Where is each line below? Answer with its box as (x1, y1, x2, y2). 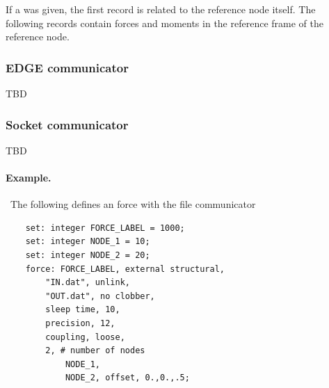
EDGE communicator (6, 58, 129, 76)
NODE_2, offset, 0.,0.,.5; (65, 373, 190, 383)
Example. (6, 170, 51, 184)
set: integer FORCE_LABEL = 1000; (25, 223, 185, 233)
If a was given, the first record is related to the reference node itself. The (6, 2, 316, 16)
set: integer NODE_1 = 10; (25, 236, 150, 247)
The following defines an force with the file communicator (10, 197, 256, 211)
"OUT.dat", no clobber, (45, 291, 155, 301)
